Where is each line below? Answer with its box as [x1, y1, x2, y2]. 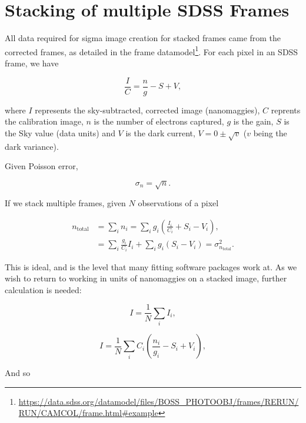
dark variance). [5, 140, 59, 152]
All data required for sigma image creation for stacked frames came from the [5, 32, 281, 44]
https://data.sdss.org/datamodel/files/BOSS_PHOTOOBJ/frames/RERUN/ [18, 395, 299, 407]
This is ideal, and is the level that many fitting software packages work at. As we [5, 260, 297, 273]
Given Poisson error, [5, 160, 78, 172]
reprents [271, 103, 301, 116]
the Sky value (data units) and [5, 126, 115, 139]
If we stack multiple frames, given [5, 197, 126, 209]
